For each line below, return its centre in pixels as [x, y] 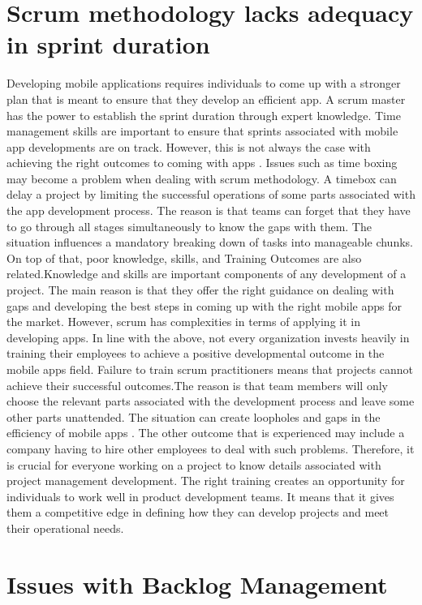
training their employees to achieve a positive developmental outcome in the [196, 353]
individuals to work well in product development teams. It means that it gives [200, 496]
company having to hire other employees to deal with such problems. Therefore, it [211, 448]
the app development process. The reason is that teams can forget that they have [209, 210]
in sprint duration [108, 44]
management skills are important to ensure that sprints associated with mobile [202, 131]
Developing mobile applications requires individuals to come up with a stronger [204, 83]
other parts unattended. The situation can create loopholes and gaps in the [194, 416]
